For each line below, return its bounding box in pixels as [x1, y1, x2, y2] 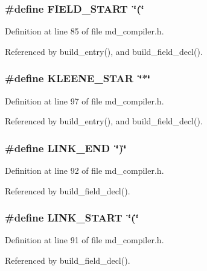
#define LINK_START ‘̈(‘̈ [5, 210, 139, 225]
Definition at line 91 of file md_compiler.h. [5, 234, 164, 246]
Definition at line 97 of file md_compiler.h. [5, 94, 164, 107]
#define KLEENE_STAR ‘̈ [5, 71, 142, 86]
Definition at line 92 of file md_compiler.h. [5, 164, 164, 177]
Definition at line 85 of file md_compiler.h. [5, 25, 164, 37]
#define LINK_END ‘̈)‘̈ [5, 140, 127, 155]
